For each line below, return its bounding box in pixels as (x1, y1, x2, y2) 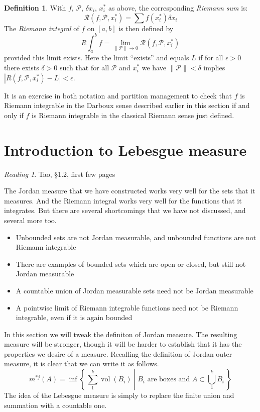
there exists (4, 62, 39, 73)
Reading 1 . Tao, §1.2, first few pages (4, 168, 115, 179)
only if (4, 110, 24, 120)
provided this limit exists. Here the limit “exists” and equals (4, 52, 189, 63)
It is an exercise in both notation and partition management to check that (4, 90, 232, 100)
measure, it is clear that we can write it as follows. (4, 358, 159, 369)
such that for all (59, 62, 109, 73)
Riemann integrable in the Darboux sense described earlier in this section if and (4, 100, 250, 111)
